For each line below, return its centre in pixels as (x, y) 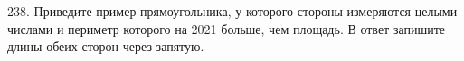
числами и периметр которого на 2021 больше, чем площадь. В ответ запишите (227, 28)
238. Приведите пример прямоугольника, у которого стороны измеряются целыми (232, 11)
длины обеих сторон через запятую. (106, 46)
